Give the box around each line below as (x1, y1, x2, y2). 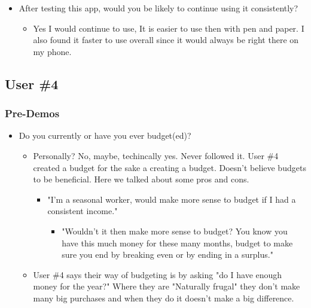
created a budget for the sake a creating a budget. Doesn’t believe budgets (33, 161, 306, 173)
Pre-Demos (5, 106, 60, 121)
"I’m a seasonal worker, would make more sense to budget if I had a (47, 193, 296, 205)
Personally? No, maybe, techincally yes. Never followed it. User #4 (33, 149, 279, 161)
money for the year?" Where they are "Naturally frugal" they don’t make (33, 280, 300, 292)
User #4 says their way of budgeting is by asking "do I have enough (33, 268, 282, 280)
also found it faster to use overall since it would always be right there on (33, 33, 299, 46)
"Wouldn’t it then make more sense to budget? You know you (62, 224, 288, 237)
